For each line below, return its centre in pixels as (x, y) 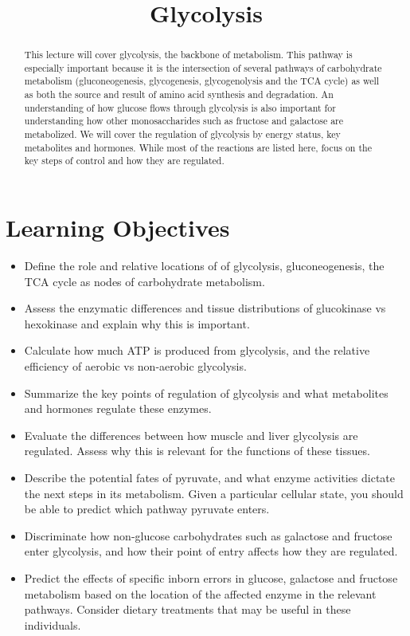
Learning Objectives (118, 228)
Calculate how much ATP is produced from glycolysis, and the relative (197, 350)
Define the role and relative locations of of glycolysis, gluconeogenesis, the (204, 266)
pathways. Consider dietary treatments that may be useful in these (187, 609)
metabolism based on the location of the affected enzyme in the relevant (200, 593)
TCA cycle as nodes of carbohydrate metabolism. (144, 281)
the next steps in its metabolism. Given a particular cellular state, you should (214, 493)
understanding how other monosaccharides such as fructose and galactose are (184, 121)
